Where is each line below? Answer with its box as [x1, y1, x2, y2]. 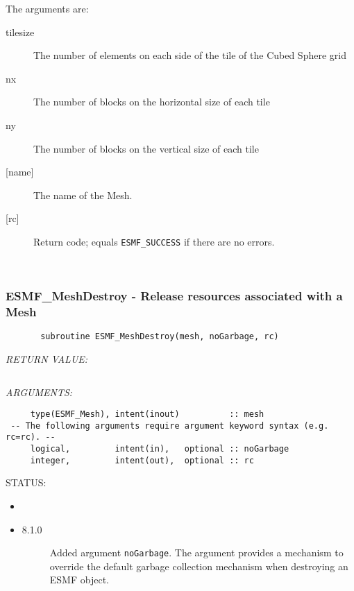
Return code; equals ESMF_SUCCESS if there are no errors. [33, 234, 275, 248]
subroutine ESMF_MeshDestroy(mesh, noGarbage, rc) [40, 332, 279, 342]
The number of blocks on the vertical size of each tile [33, 141, 259, 155]
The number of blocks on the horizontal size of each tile [33, 94, 270, 109]
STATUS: [6, 475, 47, 490]
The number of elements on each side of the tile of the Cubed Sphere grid [33, 48, 346, 62]
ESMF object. [49, 572, 109, 587]
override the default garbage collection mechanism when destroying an [49, 558, 348, 573]
